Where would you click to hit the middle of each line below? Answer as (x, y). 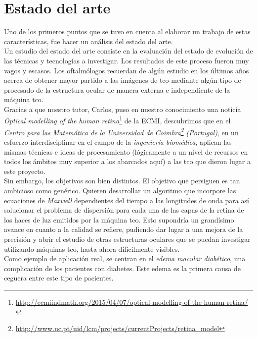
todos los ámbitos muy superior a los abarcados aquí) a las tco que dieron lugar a (127, 161)
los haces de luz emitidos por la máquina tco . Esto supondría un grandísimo (119, 219)
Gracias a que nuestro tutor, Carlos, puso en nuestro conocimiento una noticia (123, 109)
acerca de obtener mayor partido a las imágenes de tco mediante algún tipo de (123, 80)
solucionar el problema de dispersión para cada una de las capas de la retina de (124, 210)
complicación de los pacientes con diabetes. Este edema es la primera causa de (122, 268)
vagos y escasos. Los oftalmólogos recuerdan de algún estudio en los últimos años (127, 70)
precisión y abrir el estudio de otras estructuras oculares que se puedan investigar (127, 239)
